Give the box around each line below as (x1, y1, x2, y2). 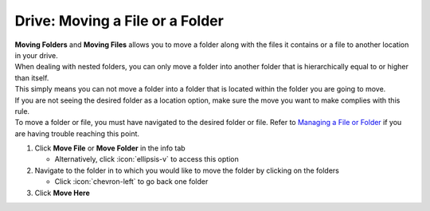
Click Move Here (34, 188, 91, 197)
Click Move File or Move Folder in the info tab (34, 143, 186, 153)
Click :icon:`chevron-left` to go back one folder (54, 177, 209, 186)
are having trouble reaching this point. (14, 128, 139, 139)
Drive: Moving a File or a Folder (14, 12, 225, 29)
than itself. (14, 72, 49, 83)
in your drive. (14, 50, 59, 60)
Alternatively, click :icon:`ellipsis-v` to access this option (54, 154, 239, 164)
